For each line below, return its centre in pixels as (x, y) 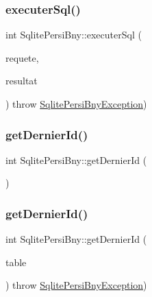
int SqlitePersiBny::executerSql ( (74, 35)
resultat (22, 81)
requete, (22, 57)
